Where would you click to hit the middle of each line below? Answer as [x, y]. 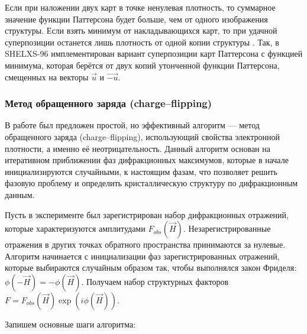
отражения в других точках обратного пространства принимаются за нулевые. [145, 244]
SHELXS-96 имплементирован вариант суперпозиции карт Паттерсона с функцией [154, 53]
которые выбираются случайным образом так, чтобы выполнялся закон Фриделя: [151, 267]
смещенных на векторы [47, 77]
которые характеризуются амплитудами [75, 228]
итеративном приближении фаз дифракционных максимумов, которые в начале [147, 160]
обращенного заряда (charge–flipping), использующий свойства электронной [142, 136]
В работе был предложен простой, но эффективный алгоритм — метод [132, 125]
